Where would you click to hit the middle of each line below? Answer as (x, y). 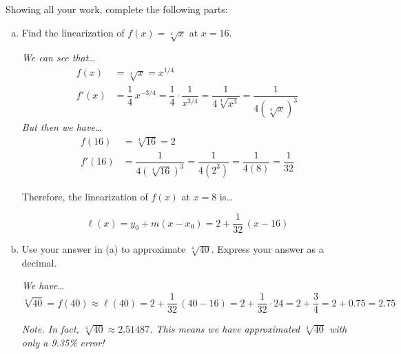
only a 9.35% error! (63, 342)
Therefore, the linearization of (85, 196)
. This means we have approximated (225, 329)
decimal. (39, 262)
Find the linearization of (73, 32)
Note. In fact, (50, 329)
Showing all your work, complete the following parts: (117, 9)
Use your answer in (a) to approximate (104, 249)
